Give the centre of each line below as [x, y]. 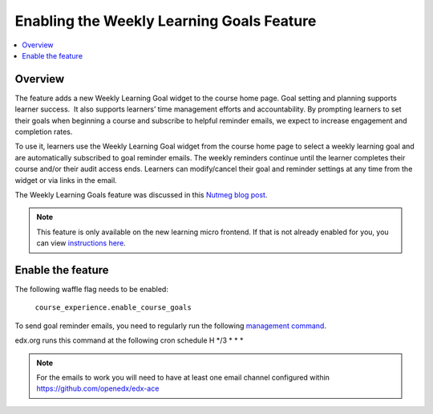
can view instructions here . [81, 243]
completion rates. [44, 132]
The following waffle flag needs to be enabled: [91, 290]
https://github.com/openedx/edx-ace [98, 388]
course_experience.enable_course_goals [113, 308]
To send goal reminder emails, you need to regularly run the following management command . [170, 326]
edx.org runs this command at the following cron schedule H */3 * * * [129, 340]
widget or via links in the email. [66, 180]
